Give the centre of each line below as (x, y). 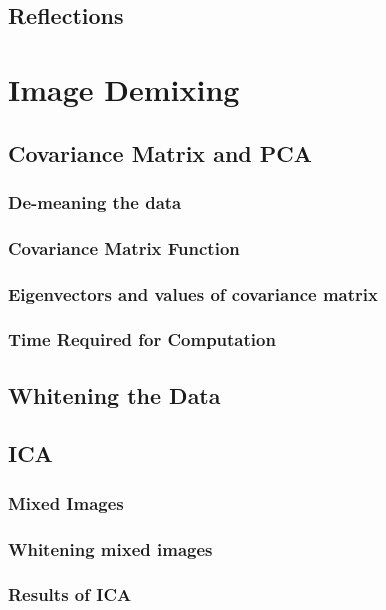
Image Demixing (124, 88)
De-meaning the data (95, 201)
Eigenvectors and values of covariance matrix (193, 293)
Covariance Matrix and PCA (160, 152)
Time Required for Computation (142, 339)
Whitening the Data (114, 394)
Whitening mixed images (110, 548)
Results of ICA (70, 594)
